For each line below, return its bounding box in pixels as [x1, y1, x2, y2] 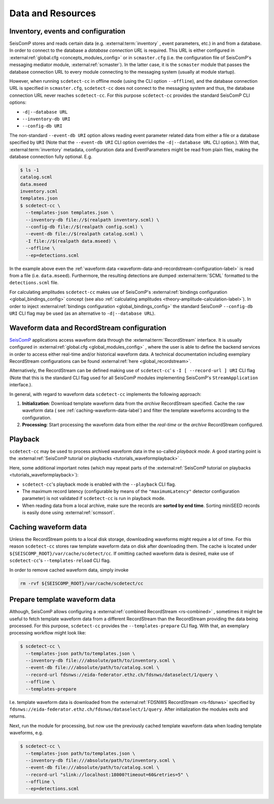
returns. [9, 713, 26, 719]
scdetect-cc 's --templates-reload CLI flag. [9, 557, 111, 563]
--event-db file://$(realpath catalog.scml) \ [25, 231, 144, 237]
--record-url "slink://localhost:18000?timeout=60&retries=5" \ [25, 772, 189, 778]
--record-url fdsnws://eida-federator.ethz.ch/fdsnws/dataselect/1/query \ [25, 672, 218, 678]
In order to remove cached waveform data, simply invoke [9, 566, 129, 573]
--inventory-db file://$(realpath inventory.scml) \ [25, 217, 159, 223]
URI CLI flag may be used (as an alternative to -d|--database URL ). [9, 310, 156, 316]
